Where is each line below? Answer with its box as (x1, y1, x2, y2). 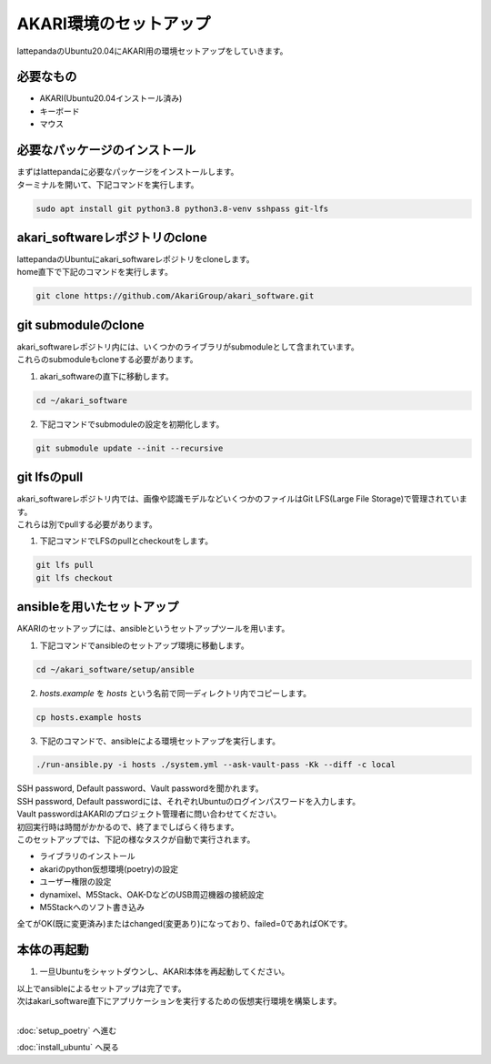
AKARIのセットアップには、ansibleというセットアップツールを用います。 (16, 623, 290, 634)
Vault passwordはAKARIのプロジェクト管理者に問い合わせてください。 (16, 808, 282, 819)
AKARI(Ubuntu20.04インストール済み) (39, 93, 183, 104)
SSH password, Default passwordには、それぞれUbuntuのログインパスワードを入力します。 (16, 795, 361, 806)
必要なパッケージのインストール (16, 142, 196, 158)
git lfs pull (35, 560, 95, 571)
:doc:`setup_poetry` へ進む (16, 1025, 117, 1036)
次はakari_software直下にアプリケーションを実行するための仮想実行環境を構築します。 (16, 996, 342, 1007)
